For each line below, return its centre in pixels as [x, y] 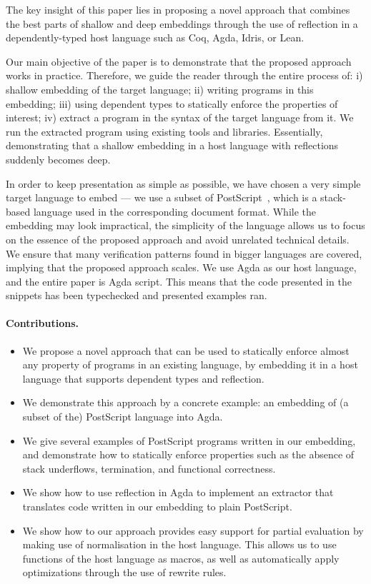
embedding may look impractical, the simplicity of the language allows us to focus [185, 225]
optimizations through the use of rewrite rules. [124, 572]
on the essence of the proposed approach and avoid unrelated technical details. [178, 239]
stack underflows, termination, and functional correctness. [149, 468]
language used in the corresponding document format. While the [174, 211]
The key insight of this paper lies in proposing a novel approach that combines [178, 9]
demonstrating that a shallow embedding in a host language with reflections [172, 145]
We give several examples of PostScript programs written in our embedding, [189, 440]
